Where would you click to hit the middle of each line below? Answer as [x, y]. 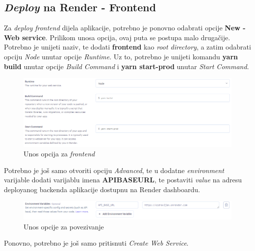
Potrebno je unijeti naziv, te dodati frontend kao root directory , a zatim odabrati [127, 47]
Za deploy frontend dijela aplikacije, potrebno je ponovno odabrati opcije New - [125, 28]
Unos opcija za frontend [59, 154]
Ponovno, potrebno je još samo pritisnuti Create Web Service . [96, 243]
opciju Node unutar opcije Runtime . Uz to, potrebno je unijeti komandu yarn [121, 56]
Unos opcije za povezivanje [64, 226]
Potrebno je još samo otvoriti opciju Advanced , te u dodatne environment [114, 170]
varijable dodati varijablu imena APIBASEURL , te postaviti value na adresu [123, 180]
